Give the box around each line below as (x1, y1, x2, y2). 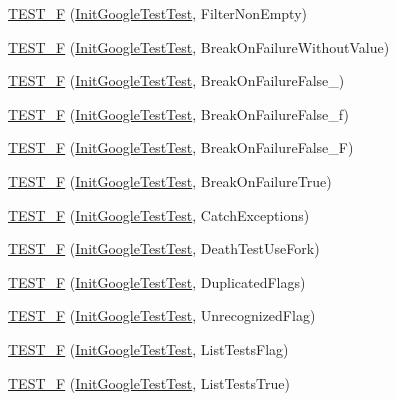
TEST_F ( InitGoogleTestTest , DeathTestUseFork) (8, 238, 320, 259)
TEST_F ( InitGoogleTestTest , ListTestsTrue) (8, 372, 290, 393)
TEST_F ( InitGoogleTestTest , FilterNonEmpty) (8, 3, 308, 23)
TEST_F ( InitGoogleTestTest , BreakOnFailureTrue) (8, 170, 332, 191)
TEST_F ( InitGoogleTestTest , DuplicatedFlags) (8, 271, 306, 292)
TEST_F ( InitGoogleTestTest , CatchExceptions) (8, 204, 310, 225)
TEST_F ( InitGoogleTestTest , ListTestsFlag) (8, 338, 289, 359)
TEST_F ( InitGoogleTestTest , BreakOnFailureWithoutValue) (8, 36, 390, 57)
